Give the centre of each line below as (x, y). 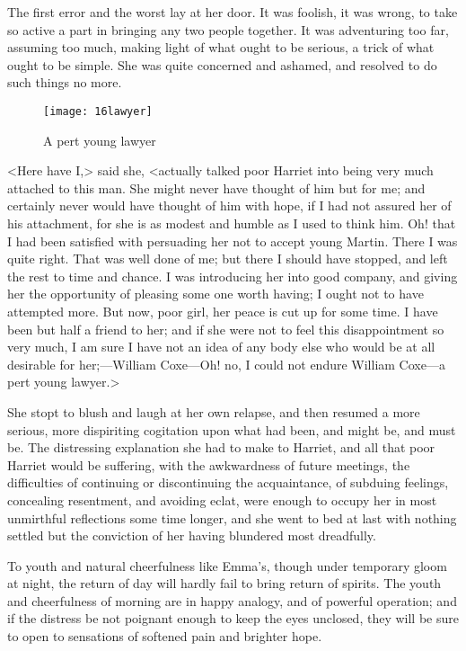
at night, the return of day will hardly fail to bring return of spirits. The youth (224, 583)
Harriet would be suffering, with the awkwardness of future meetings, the (209, 464)
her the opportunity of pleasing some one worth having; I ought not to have (215, 294)
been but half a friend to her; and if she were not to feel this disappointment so (226, 329)
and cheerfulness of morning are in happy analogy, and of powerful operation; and (232, 600)
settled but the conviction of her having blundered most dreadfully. (192, 535)
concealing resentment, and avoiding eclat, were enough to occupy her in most (222, 499)
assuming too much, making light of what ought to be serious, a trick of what (221, 47)
